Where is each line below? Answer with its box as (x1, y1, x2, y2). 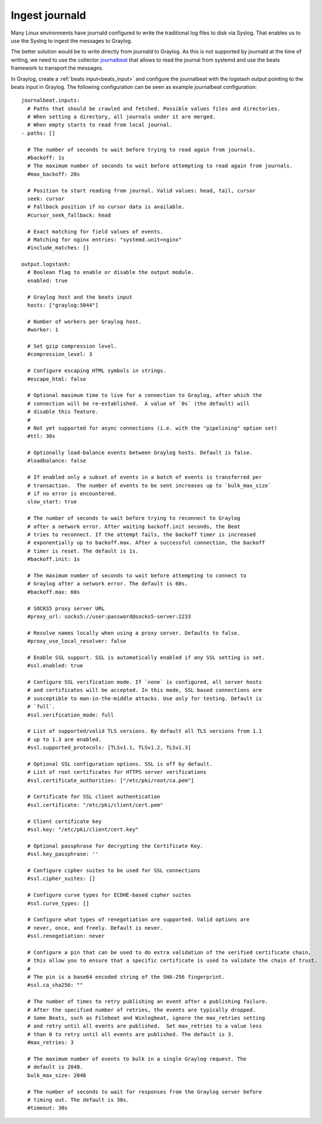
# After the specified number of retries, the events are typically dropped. (27, 1006, 256, 1013)
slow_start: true (27, 498, 77, 505)
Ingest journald (11, 9, 86, 22)
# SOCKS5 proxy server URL (27, 605, 105, 612)
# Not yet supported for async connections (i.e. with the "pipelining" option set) (27, 424, 278, 431)
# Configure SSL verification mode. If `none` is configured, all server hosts (27, 679, 262, 686)
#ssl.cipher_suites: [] (27, 875, 96, 882)
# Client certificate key (27, 818, 102, 825)
